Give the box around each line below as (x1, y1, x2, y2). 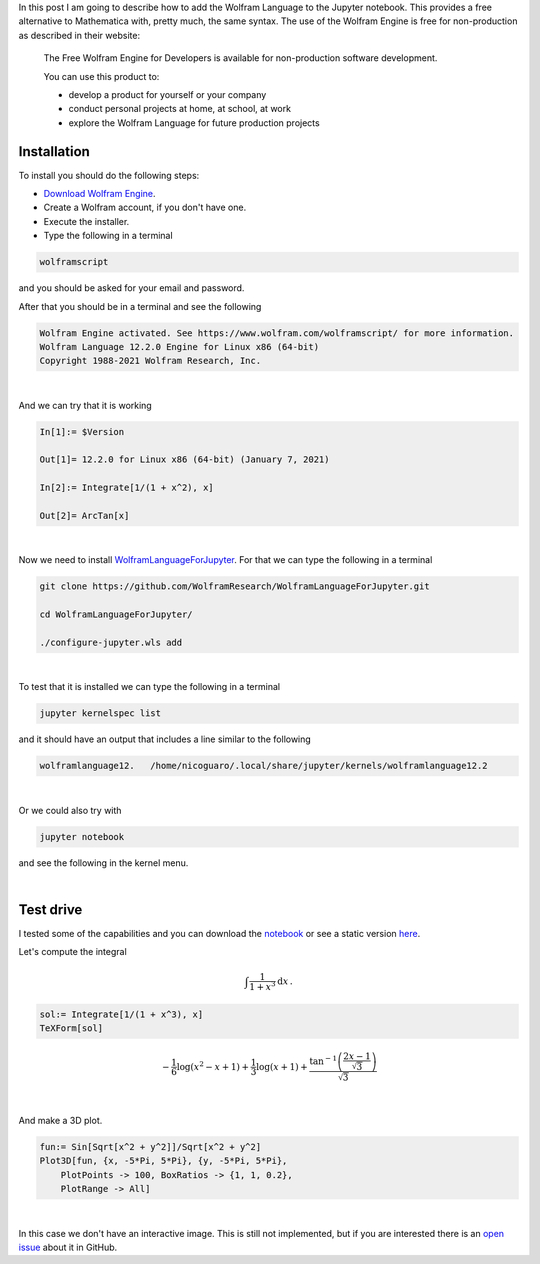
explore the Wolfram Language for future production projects (68, 116, 320, 129)
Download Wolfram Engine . (43, 188, 156, 200)
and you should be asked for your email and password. (18, 282, 245, 294)
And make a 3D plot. (18, 1115, 103, 1127)
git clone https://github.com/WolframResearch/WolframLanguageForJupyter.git (39, 581, 430, 592)
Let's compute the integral (18, 946, 127, 958)
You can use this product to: (43, 70, 160, 82)
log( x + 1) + (256, 1061, 309, 1072)
